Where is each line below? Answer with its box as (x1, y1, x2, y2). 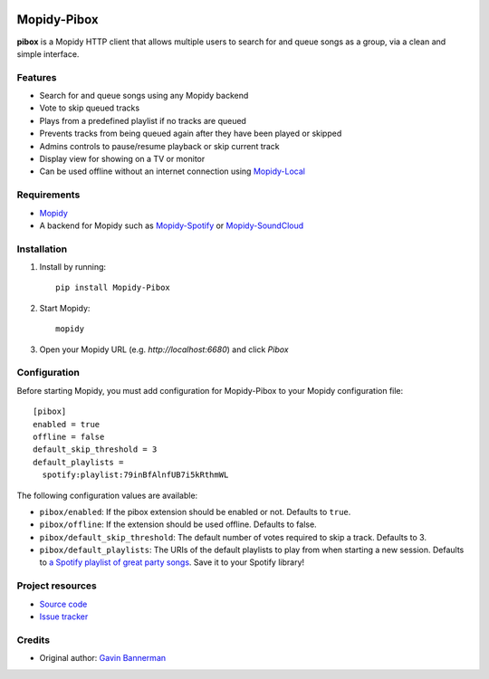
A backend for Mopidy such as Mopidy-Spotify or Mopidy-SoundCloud (39, 220, 304, 231)
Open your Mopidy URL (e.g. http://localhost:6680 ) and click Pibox (39, 344, 289, 355)
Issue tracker (39, 611, 89, 622)
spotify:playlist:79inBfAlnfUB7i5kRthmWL (42, 470, 229, 480)
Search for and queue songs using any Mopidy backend (39, 91, 249, 101)
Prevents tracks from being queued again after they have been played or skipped (39, 128, 342, 139)
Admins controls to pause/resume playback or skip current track (39, 140, 280, 151)
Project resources (16, 579, 97, 592)
